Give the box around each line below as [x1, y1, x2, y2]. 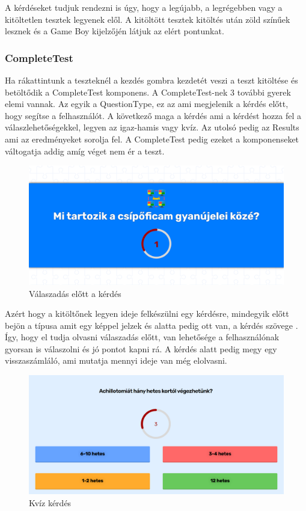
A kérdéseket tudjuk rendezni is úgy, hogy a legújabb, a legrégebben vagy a [5, 1, 283, 13]
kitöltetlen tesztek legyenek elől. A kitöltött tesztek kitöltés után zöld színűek [5, 13, 290, 25]
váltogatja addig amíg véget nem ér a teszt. [5, 144, 165, 157]
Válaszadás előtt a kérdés [29, 287, 121, 299]
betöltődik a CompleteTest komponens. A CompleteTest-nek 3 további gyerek [5, 85, 291, 98]
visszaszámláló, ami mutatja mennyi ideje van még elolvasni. [5, 354, 227, 367]
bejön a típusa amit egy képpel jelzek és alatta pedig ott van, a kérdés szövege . [5, 319, 298, 331]
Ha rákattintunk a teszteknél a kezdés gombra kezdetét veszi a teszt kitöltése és [5, 74, 298, 86]
